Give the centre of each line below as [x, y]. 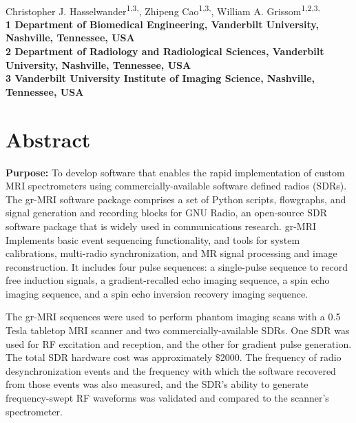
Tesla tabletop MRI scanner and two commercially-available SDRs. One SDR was [178, 330]
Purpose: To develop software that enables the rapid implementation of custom [175, 172]
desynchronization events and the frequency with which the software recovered [171, 370]
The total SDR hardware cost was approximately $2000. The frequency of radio [174, 357]
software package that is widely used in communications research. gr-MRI [161, 226]
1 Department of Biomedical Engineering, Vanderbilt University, [162, 24]
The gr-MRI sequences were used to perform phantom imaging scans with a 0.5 [173, 317]
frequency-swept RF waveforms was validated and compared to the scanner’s [167, 398]
